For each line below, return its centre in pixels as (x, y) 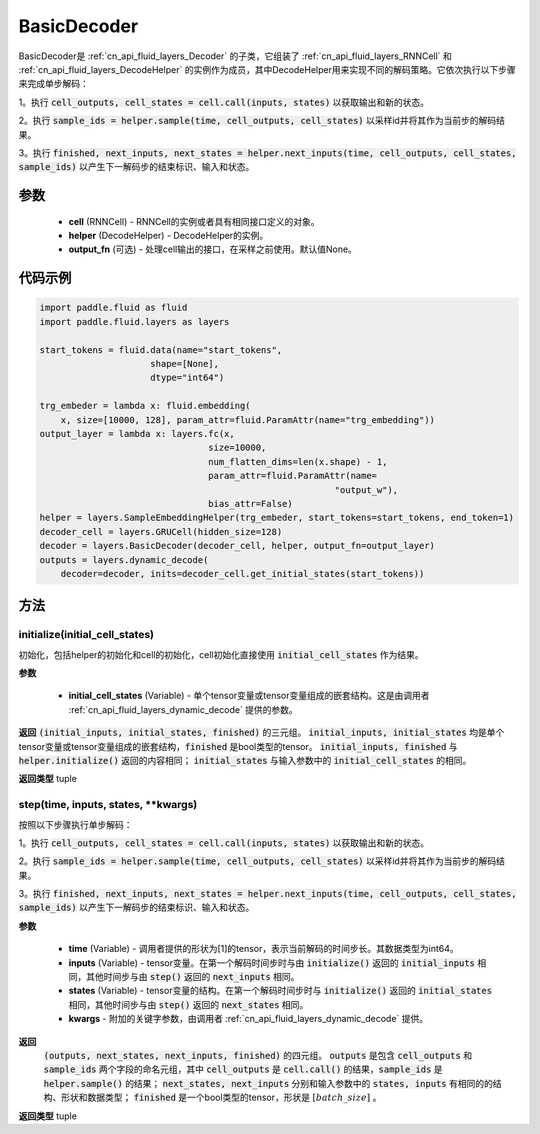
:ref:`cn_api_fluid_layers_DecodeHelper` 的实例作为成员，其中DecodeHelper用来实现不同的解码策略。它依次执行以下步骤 (267, 69)
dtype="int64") (187, 378)
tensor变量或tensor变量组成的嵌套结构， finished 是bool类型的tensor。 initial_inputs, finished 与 (238, 746)
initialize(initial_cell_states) (86, 635)
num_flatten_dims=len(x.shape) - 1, (298, 461)
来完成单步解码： (53, 84)
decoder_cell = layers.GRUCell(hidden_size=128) (161, 531)
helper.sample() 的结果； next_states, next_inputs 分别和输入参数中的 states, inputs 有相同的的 (268, 1083)
